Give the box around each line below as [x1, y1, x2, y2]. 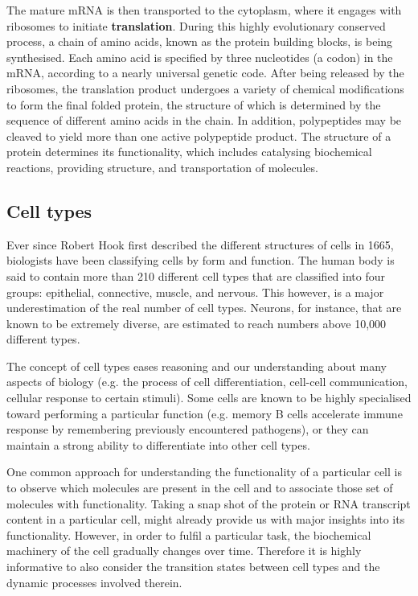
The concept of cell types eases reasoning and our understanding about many [6, 357, 387, 374]
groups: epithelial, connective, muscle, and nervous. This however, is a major [6, 283, 384, 300]
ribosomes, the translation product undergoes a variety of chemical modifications [6, 80, 404, 97]
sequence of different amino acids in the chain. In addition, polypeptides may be [6, 112, 402, 129]
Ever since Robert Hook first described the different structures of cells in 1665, [6, 236, 394, 253]
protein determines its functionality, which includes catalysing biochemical [6, 143, 372, 160]
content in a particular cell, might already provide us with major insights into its [6, 511, 405, 528]
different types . [6, 331, 80, 347]
